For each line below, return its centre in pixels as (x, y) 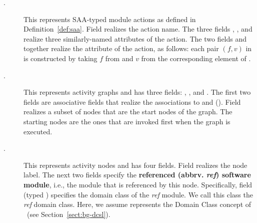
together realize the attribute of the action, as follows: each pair (121, 48)
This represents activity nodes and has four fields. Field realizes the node (135, 165)
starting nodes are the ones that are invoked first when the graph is (127, 121)
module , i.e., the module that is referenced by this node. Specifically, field (138, 184)
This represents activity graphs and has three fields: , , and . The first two (137, 92)
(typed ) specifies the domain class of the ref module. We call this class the (138, 194)
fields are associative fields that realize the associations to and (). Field (132, 101)
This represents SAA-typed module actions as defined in (110, 19)
